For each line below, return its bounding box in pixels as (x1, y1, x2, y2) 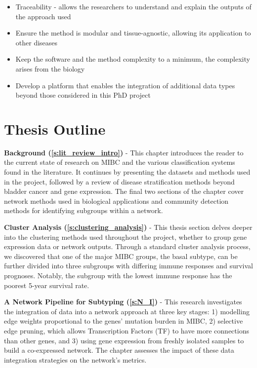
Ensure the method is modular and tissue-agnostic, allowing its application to (15, 28, 251, 38)
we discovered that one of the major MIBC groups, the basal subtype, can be (4, 251, 238, 261)
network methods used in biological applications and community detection (4, 195, 229, 206)
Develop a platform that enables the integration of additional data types (15, 80, 235, 90)
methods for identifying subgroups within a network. (4, 205, 163, 216)
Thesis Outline (4, 118, 106, 139)
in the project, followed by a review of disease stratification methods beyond (4, 176, 235, 186)
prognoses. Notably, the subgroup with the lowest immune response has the (4, 270, 232, 280)
